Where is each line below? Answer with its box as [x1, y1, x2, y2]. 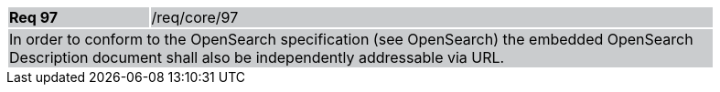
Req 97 [9, 8, 59, 26]
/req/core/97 [151, 8, 239, 26]
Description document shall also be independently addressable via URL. [9, 48, 505, 66]
